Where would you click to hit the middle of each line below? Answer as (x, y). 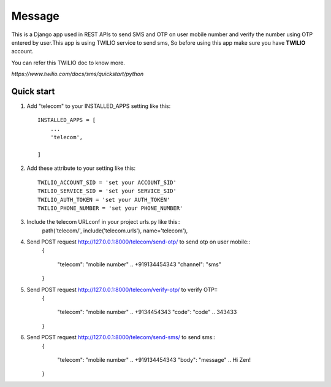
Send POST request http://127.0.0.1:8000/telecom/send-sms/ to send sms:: (121, 337)
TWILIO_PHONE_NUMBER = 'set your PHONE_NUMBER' (110, 208)
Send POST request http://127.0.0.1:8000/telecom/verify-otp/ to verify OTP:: (122, 289)
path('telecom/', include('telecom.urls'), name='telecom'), (115, 231)
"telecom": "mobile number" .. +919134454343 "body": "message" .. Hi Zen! (154, 360)
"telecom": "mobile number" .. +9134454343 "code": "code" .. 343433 (147, 312)
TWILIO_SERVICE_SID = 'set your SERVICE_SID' (107, 191)
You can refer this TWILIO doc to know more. (68, 63)
